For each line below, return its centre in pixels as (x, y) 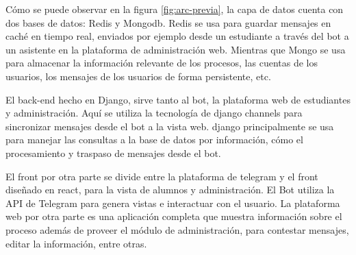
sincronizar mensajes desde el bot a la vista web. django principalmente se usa (170, 126)
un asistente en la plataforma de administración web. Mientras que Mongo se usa (176, 49)
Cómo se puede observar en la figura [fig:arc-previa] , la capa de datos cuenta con (175, 9)
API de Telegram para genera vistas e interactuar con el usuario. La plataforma (173, 203)
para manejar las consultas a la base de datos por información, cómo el (154, 139)
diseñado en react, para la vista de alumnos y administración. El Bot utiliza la (170, 190)
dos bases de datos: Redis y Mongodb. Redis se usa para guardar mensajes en (168, 22)
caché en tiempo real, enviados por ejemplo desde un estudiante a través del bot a (177, 36)
